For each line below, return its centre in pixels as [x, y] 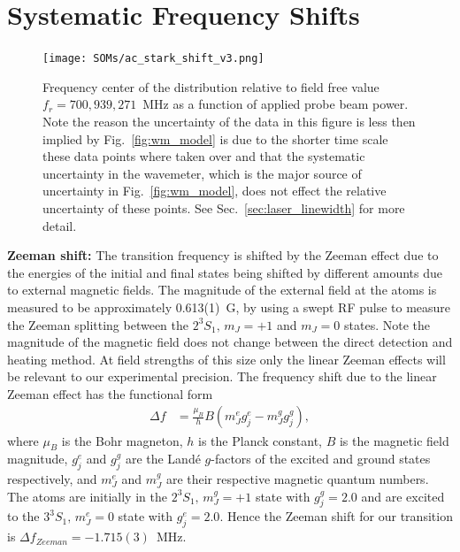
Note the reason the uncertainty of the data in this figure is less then [229, 121]
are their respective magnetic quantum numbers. [297, 479]
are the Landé [163, 459]
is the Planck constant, [260, 440]
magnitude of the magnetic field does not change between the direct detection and [230, 342]
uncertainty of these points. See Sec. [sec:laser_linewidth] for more [224, 207]
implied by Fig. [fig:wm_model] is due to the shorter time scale [215, 138]
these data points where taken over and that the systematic [204, 156]
